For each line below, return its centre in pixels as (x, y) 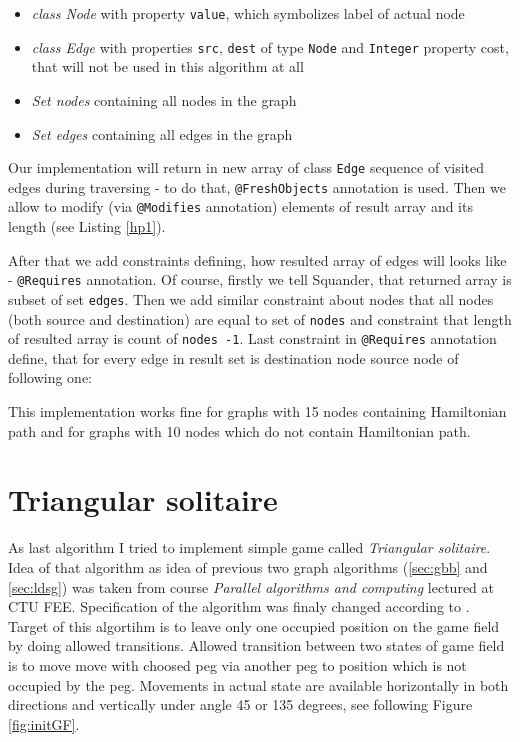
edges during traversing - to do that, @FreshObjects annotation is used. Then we (257, 186)
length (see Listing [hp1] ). (87, 226)
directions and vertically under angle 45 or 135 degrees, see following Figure (240, 704)
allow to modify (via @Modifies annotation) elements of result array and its (240, 206)
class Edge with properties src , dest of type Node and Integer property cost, (270, 46)
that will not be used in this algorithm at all (167, 66)
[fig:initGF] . (44, 723)
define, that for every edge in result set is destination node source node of (233, 357)
